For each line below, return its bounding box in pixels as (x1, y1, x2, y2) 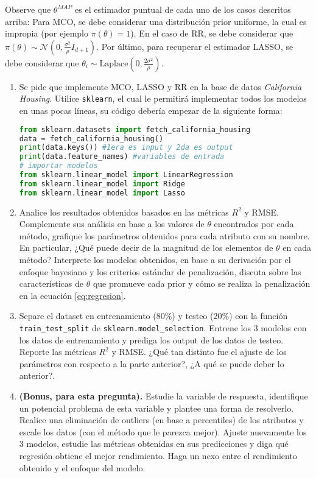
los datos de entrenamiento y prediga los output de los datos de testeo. (19, 333, 284, 346)
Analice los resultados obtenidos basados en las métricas (19, 205, 229, 218)
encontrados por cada (214, 217, 294, 230)
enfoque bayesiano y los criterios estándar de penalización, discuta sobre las (19, 265, 301, 278)
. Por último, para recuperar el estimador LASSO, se (96, 40, 293, 52)
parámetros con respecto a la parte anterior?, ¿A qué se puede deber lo (19, 357, 284, 370)
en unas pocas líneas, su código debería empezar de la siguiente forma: (19, 104, 283, 117)
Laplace (99, 59, 128, 68)
